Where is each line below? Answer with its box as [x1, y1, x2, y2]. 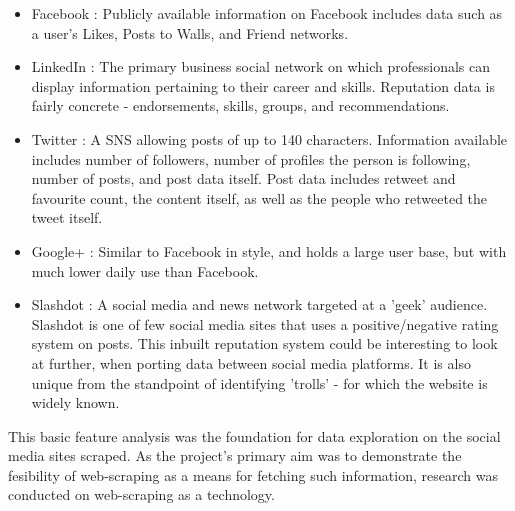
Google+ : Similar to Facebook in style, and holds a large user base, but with [31, 240, 507, 261]
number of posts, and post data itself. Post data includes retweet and [31, 168, 456, 189]
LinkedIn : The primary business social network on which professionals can [31, 56, 491, 77]
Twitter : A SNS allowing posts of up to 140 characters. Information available [31, 128, 508, 149]
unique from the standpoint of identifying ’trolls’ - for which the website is [31, 372, 488, 393]
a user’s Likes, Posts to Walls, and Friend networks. [31, 22, 349, 43]
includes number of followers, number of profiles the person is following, [31, 148, 471, 169]
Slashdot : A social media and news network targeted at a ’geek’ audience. [31, 294, 488, 315]
